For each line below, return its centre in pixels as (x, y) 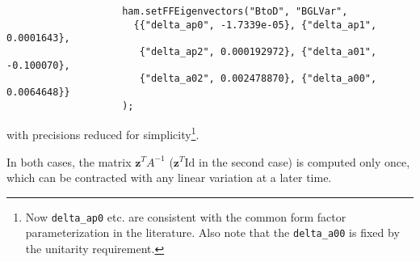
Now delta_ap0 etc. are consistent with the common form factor (186, 216)
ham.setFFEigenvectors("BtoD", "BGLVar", (235, 11)
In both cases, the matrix (69, 161)
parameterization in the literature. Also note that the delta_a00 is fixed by (212, 232)
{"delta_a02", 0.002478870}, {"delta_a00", (258, 79)
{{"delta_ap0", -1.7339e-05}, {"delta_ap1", (255, 25)
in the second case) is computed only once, (304, 161)
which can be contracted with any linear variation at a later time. (169, 177)
